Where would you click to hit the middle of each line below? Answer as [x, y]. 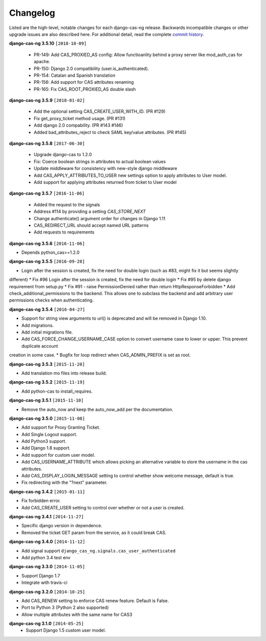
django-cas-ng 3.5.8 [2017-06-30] [47, 143]
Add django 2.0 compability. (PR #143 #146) [78, 125]
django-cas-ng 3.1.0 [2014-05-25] [47, 624]
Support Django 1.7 [41, 575]
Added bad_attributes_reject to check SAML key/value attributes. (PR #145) [110, 132]
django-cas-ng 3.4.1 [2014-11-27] [47, 516]
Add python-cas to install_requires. [57, 391]
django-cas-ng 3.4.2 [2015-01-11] [47, 491]
